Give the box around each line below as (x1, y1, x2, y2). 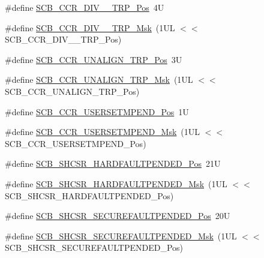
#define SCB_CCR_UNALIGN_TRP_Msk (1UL (5, 73, 193, 86)
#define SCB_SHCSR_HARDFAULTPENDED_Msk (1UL (5, 177, 227, 190)
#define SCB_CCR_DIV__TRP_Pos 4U (5, 1, 164, 13)
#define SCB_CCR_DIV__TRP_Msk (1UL (5, 21, 175, 34)
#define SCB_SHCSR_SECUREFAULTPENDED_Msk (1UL (5, 229, 237, 242)
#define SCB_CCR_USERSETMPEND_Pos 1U (5, 105, 189, 118)
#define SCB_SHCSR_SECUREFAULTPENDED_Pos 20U (5, 209, 230, 222)
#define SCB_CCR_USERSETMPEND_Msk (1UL (5, 125, 200, 138)
